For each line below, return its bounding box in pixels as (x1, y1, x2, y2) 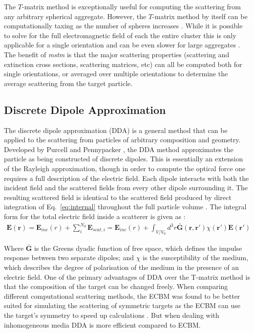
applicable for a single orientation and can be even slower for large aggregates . (4, 40, 240, 50)
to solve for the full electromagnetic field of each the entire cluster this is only (4, 30, 236, 40)
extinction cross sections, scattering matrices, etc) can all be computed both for (4, 59, 242, 69)
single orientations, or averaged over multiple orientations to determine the (4, 68, 228, 79)
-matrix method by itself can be (152, 11, 248, 21)
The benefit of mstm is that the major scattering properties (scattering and (4, 49, 230, 59)
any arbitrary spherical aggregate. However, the (4, 11, 147, 21)
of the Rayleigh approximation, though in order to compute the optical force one (4, 163, 246, 173)
